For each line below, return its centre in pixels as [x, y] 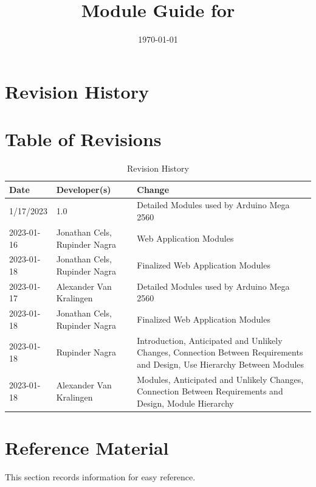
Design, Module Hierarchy [185, 403]
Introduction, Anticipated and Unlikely [210, 340]
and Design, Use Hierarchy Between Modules [221, 364]
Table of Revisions [83, 139]
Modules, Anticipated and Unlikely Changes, [220, 379]
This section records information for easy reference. [100, 477]
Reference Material [87, 448]
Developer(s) [84, 189]
